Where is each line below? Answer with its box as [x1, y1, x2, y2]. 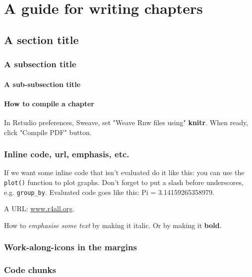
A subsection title [4, 58, 76, 70]
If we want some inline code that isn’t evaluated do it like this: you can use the [4, 167, 245, 178]
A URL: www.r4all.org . [4, 203, 75, 214]
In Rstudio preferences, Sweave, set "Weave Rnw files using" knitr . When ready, [4, 117, 249, 127]
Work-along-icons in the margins [4, 241, 137, 253]
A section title [4, 32, 79, 47]
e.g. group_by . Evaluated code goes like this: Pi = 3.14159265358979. [4, 186, 214, 197]
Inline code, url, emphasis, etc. [4, 148, 129, 160]
